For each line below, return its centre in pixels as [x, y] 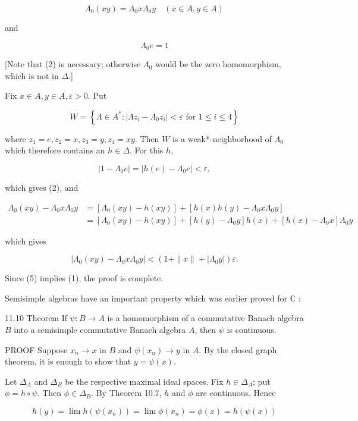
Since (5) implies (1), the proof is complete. [84, 278]
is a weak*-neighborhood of [222, 138]
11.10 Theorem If [36, 318]
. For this [147, 150]
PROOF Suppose [36, 349]
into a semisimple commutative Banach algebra [100, 330]
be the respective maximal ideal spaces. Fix [144, 381]
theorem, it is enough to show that [68, 361]
